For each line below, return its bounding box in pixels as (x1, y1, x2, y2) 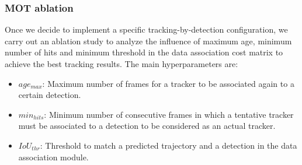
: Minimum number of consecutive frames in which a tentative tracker (44, 108, 294, 120)
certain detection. (18, 89, 81, 101)
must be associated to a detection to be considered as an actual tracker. (18, 120, 276, 132)
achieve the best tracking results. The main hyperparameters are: (5, 58, 238, 69)
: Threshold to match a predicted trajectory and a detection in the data (40, 139, 297, 151)
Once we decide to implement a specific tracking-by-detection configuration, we (5, 23, 288, 36)
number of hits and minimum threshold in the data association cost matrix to (5, 46, 283, 58)
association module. (18, 150, 89, 163)
